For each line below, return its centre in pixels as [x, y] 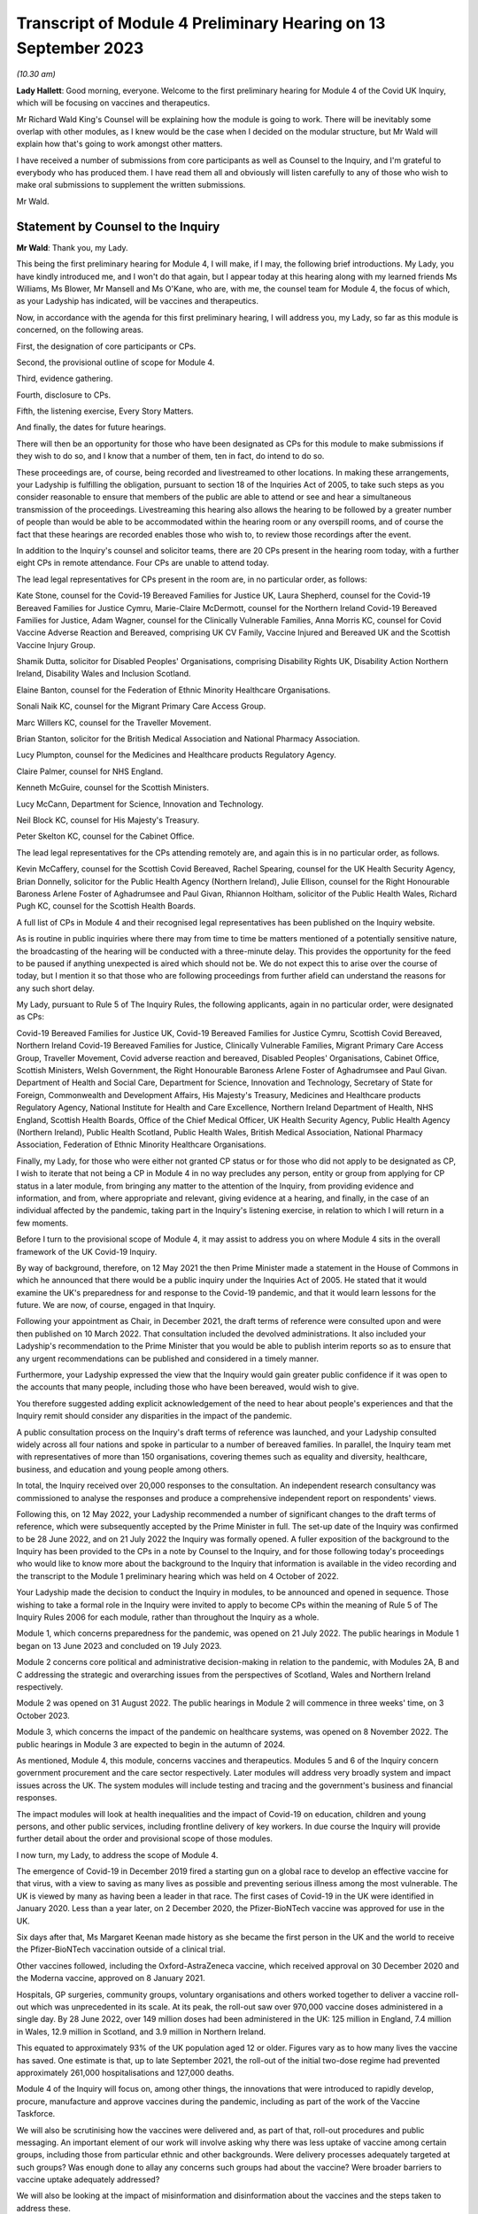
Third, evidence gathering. [65, 379]
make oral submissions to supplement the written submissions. [131, 185]
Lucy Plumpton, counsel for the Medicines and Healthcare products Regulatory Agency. [176, 755]
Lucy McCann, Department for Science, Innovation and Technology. [140, 804]
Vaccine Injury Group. [56, 645]
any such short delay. [55, 988]
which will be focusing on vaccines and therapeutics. [113, 103]
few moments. [42, 1223]
